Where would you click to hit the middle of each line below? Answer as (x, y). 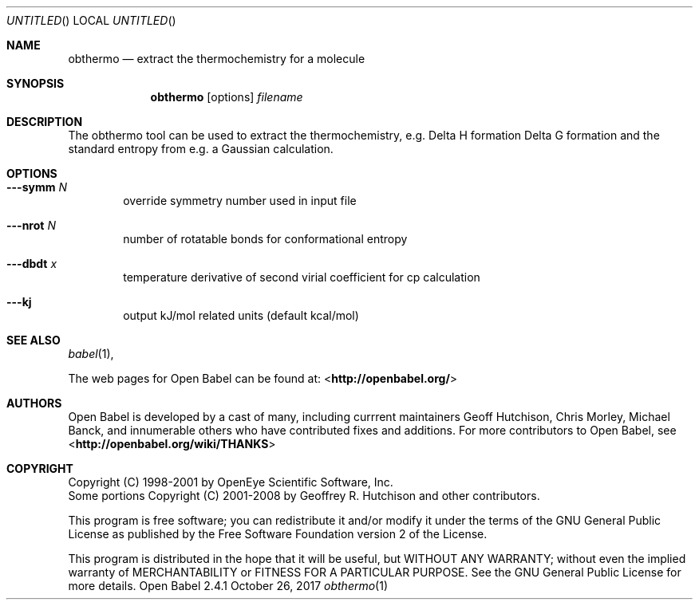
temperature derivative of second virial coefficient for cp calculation (302, 277)
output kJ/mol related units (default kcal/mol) (241, 315)
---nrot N (31, 225)
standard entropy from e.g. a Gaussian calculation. (201, 149)
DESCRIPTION (45, 122)
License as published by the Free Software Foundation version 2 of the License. (278, 534)
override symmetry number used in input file (240, 201)
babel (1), (91, 354)
